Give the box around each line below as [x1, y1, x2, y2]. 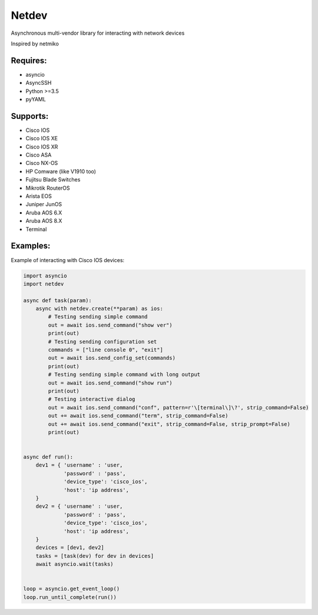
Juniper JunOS [25, 201, 62, 208]
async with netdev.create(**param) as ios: [35, 305, 163, 312]
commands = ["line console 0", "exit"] [48, 346, 163, 353]
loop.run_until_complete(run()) [23, 594, 117, 600]
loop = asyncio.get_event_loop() [23, 586, 120, 592]
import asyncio [23, 272, 67, 279]
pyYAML [25, 96, 47, 103]
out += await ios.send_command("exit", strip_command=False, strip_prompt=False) [48, 421, 291, 427]
